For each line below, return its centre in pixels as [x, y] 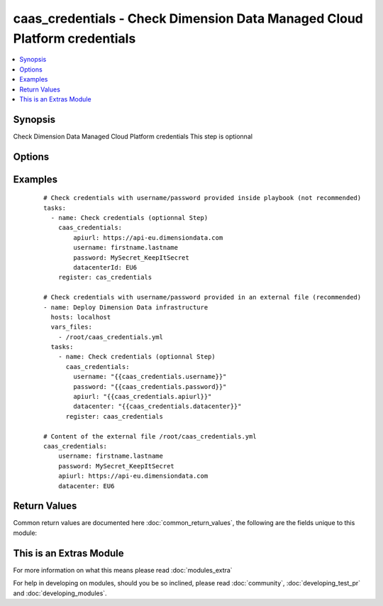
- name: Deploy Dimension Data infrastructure [126, 307]
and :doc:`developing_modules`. [60, 593]
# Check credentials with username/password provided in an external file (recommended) [202, 297]
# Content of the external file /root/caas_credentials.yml [150, 436]
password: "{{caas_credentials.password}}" [150, 386]
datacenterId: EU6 [105, 267]
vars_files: [71, 327]
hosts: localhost [81, 317]
